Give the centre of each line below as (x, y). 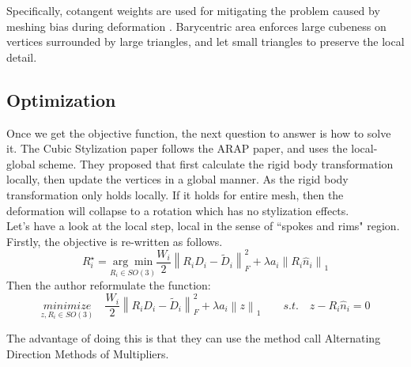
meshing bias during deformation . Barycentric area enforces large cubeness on (196, 26)
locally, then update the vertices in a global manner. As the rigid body (177, 179)
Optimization (61, 99)
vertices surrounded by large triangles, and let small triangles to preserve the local (205, 42)
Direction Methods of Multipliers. (88, 353)
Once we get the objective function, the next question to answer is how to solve (199, 132)
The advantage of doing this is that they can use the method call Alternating (194, 338)
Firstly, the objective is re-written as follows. (115, 241)
